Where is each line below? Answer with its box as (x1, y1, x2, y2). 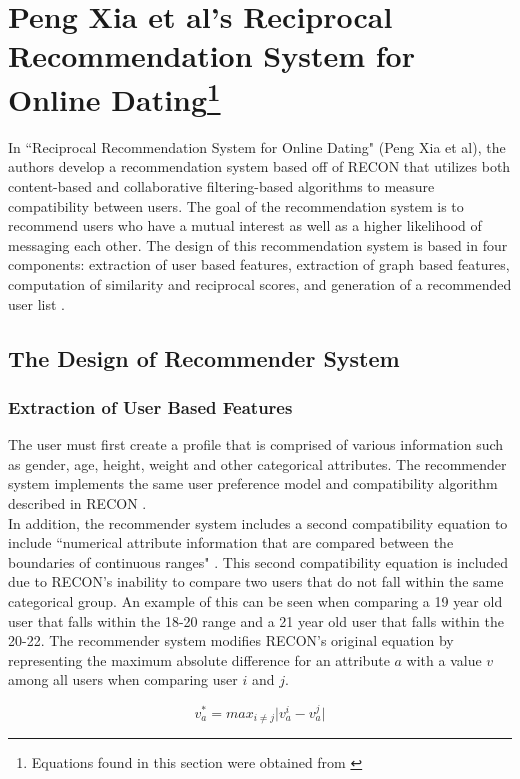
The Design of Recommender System (8, 342, 400, 373)
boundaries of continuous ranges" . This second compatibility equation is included (8, 551, 509, 572)
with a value (406, 649, 482, 670)
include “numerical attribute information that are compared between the (8, 532, 454, 553)
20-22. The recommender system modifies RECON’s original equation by (8, 630, 454, 651)
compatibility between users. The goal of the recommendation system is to (8, 195, 464, 216)
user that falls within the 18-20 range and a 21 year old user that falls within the (8, 610, 504, 631)
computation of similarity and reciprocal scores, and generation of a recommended (8, 273, 512, 294)
